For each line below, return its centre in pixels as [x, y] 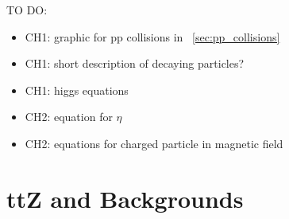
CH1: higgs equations [77, 90]
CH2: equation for [69, 117]
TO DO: [27, 10]
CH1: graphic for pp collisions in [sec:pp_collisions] [152, 36]
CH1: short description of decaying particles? [135, 63]
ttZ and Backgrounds [125, 198]
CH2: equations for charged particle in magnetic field [154, 143]
